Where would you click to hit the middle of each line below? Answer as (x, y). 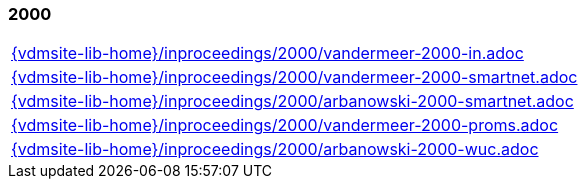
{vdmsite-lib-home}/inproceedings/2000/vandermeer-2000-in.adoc (267, 53)
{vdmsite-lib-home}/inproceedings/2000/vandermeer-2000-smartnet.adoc (294, 77)
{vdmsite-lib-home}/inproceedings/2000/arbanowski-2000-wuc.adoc (275, 149)
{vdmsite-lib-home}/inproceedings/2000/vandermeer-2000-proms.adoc (285, 125)
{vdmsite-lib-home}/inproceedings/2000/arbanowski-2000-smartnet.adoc (292, 101)
